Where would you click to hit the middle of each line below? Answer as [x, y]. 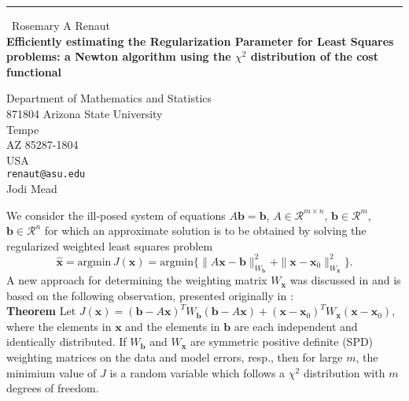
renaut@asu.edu [46, 175]
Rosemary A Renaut [61, 25]
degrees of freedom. [53, 388]
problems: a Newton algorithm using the [119, 56]
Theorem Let [41, 311]
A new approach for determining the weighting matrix [137, 280]
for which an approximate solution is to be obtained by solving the [205, 230]
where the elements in [59, 326]
